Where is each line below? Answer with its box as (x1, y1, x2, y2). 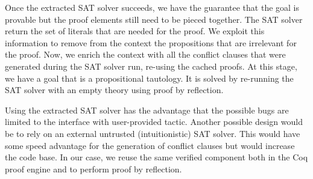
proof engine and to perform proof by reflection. (5, 162, 182, 175)
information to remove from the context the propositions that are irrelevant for (5, 36, 297, 49)
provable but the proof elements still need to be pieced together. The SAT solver (5, 13, 303, 25)
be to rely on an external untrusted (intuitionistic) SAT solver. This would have (5, 127, 300, 139)
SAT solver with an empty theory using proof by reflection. (5, 83, 224, 96)
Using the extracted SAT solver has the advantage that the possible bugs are (5, 103, 289, 116)
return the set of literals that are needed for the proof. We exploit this (5, 25, 265, 37)
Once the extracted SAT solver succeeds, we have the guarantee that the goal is (5, 1, 300, 13)
